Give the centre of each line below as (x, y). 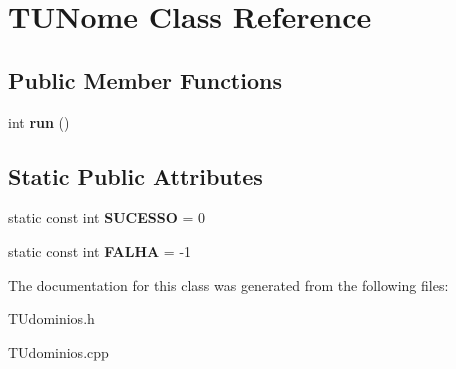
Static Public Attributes (135, 175)
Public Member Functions (145, 79)
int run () (39, 121)
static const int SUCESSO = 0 (106, 217)
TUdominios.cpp (58, 351)
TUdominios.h (51, 318)
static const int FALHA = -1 (100, 250)
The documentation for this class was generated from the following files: (228, 284)
